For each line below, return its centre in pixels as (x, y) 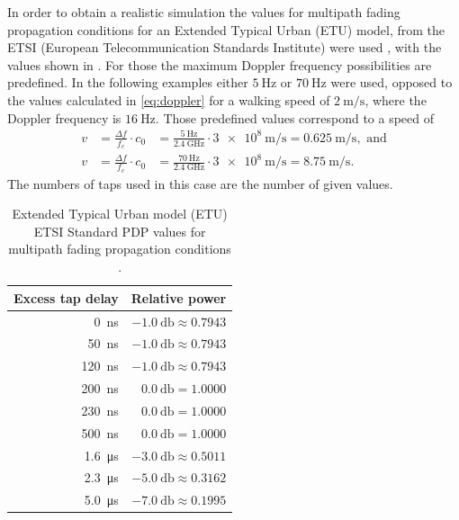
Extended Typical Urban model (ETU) (120, 214)
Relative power (179, 297)
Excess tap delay (66, 297)
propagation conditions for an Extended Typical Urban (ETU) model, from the (226, 29)
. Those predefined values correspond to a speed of (295, 117)
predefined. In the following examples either (128, 82)
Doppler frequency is (64, 117)
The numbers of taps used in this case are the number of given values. (200, 183)
